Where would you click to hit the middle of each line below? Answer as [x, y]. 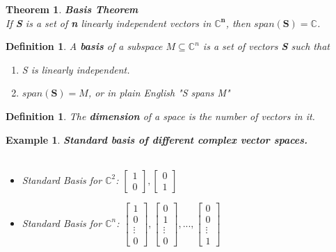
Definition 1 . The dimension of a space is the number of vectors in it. [160, 116]
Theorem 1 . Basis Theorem [72, 9]
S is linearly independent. [76, 69]
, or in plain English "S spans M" [159, 93]
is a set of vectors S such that [266, 46]
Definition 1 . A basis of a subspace [84, 46]
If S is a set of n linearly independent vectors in [109, 23]
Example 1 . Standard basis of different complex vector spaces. [157, 139]
